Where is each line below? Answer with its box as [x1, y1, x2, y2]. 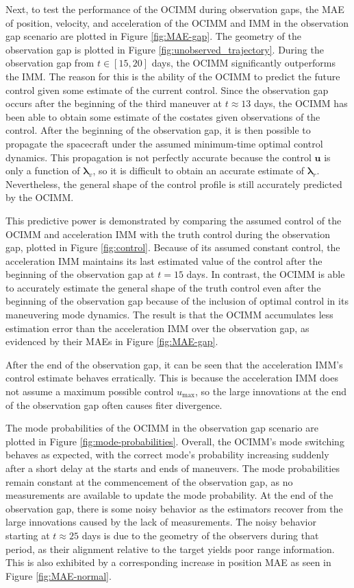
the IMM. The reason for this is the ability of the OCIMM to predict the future [5, 69, 340, 83]
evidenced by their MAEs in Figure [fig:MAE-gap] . [5, 334, 218, 349]
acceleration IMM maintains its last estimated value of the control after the [5, 253, 323, 268]
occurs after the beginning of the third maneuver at [5, 96, 223, 110]
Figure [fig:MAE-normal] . [5, 568, 112, 583]
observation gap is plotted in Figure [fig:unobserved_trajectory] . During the [5, 42, 324, 56]
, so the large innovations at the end [195, 384, 347, 399]
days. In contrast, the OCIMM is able [186, 267, 345, 281]
